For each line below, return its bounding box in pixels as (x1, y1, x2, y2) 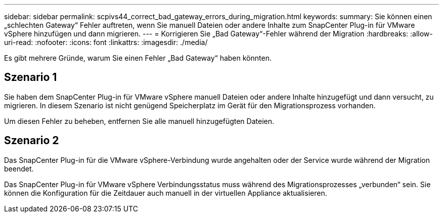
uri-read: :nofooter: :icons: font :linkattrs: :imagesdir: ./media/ (4, 38, 208, 47)
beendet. (4, 164, 34, 173)
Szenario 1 (4, 71, 57, 84)
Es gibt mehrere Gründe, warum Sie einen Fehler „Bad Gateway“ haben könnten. (4, 54, 272, 62)
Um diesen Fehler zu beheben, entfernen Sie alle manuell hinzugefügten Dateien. (4, 116, 275, 125)
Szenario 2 (4, 134, 59, 147)
